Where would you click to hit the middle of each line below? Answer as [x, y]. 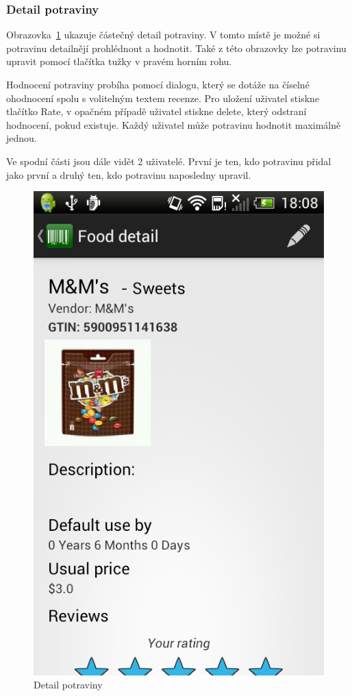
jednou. [22, 138]
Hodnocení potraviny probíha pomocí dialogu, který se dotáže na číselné [158, 84]
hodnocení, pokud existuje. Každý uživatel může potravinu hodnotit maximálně [174, 124]
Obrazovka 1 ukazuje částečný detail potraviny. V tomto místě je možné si [163, 35]
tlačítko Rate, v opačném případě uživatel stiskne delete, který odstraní [156, 111]
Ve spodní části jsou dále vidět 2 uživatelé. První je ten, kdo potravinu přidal [169, 161]
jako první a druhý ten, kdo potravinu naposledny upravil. [129, 174]
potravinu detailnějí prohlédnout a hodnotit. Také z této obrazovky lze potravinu [176, 48]
